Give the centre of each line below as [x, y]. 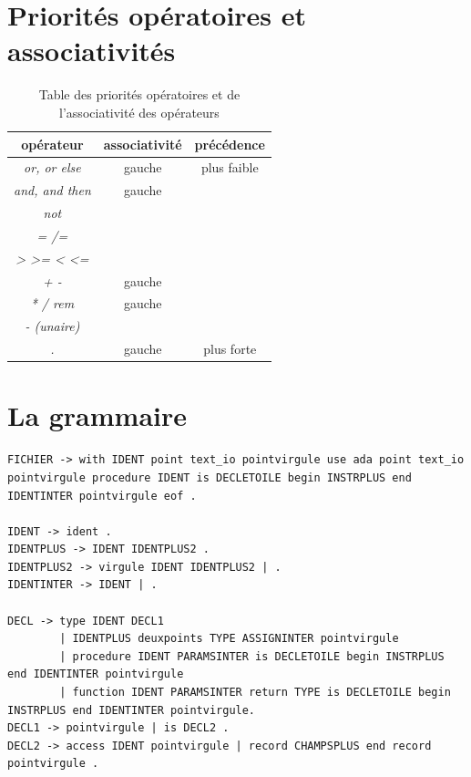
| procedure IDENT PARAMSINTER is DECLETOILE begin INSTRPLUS [252, 656]
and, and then [52, 190]
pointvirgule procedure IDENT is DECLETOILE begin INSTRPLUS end [210, 477]
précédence [230, 144]
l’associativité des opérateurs [139, 112]
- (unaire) [52, 326]
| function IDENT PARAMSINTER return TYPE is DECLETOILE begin [255, 693]
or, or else [52, 167]
